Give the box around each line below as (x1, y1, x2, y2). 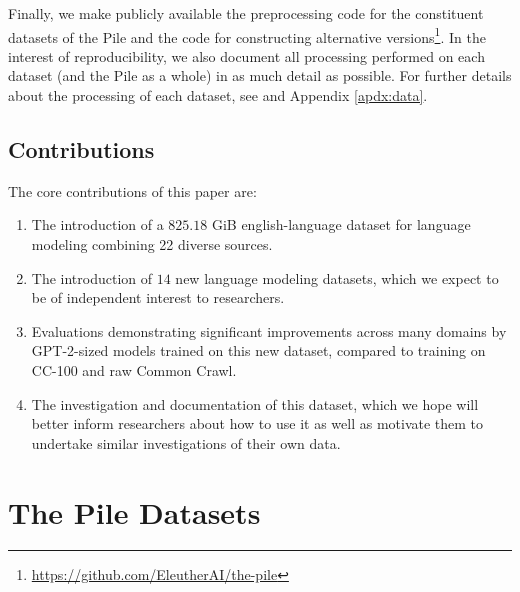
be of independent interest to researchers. (31, 287, 285, 308)
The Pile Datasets (8, 491, 261, 532)
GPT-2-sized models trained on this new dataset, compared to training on (31, 340, 486, 361)
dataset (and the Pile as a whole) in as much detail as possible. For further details (8, 65, 512, 86)
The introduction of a (31, 214, 164, 235)
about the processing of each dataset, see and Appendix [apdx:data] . (8, 85, 428, 106)
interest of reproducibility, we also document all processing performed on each (8, 45, 485, 66)
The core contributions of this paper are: (8, 180, 257, 201)
